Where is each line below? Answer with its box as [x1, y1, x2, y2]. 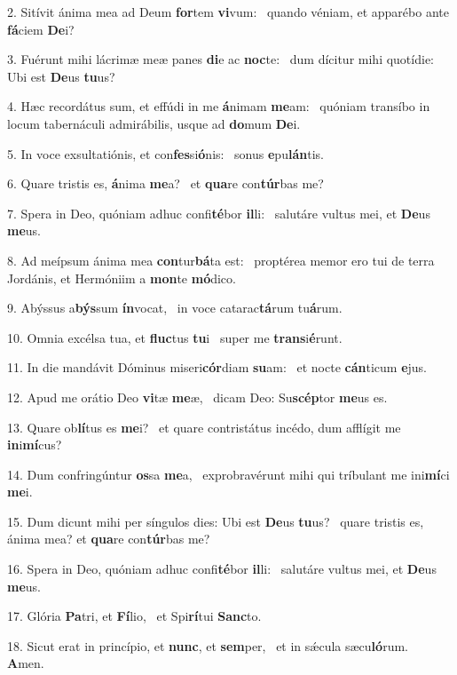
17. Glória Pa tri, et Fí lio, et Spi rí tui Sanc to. [7, 607, 262, 625]
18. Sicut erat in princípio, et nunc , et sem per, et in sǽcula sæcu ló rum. [7, 636, 408, 655]
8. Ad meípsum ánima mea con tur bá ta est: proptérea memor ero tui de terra [7, 250, 435, 269]
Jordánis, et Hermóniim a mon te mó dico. [7, 268, 236, 287]
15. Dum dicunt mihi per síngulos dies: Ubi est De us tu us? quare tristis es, [7, 512, 424, 530]
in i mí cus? [7, 435, 62, 454]
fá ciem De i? [7, 20, 75, 38]
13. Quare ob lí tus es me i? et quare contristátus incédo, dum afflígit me [7, 417, 401, 436]
